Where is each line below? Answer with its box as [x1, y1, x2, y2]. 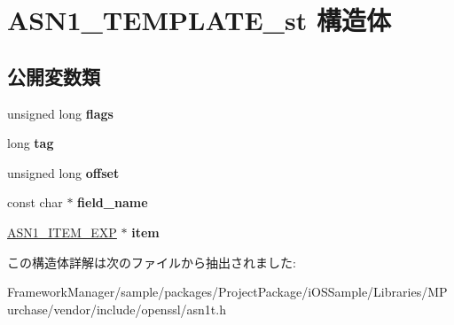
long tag [7, 134, 54, 152]
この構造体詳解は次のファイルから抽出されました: [7, 252, 296, 271]
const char [7, 193, 63, 212]
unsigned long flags [7, 104, 113, 122]
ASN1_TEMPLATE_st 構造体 [7, 2, 391, 38]
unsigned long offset [7, 163, 120, 182]
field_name [77, 193, 148, 212]
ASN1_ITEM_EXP [7, 222, 117, 241]
